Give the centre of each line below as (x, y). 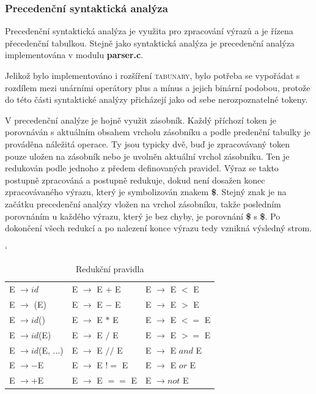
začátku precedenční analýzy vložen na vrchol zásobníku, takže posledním (143, 203)
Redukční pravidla (110, 269)
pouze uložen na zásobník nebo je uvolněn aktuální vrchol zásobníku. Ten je (147, 156)
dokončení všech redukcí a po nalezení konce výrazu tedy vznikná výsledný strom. (159, 228)
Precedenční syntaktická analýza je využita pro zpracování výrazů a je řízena (149, 31)
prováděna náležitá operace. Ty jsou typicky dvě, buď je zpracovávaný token (148, 143)
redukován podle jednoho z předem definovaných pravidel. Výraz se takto (142, 168)
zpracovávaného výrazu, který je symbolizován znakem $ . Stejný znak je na (146, 192)
